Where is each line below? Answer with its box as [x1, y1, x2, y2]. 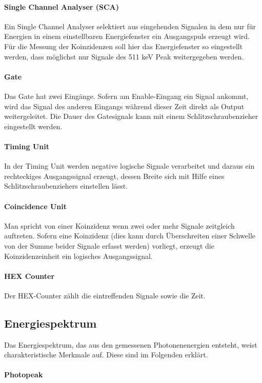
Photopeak [4, 369, 43, 380]
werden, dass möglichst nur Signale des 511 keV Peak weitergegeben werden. [4, 51, 244, 62]
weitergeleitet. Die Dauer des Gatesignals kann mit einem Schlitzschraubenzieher [4, 111, 258, 122]
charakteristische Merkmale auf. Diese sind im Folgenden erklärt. [4, 349, 208, 360]
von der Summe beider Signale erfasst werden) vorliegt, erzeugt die [4, 240, 214, 251]
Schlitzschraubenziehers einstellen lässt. [4, 180, 128, 191]
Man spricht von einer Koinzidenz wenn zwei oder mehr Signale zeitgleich [4, 220, 235, 231]
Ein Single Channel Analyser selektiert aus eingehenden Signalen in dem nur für [4, 21, 256, 31]
